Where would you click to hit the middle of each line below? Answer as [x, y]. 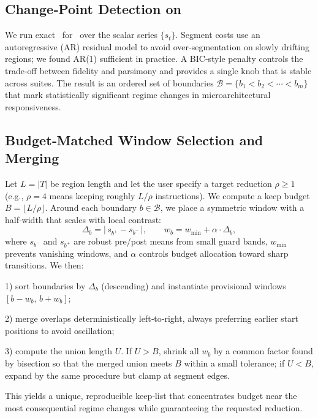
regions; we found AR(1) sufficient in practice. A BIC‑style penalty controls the [154, 59]
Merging [32, 158]
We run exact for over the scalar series [81, 35]
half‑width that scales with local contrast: [83, 219]
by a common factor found [263, 351]
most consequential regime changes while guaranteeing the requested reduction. [154, 407]
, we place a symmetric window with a [232, 207]
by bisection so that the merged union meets [89, 363]
